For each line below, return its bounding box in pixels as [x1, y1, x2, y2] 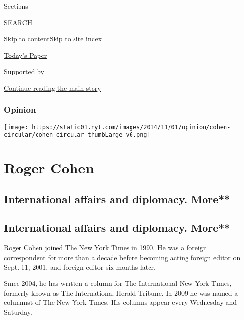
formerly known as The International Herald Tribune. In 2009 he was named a [4, 287, 238, 298]
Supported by [4, 66, 44, 76]
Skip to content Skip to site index [4, 34, 102, 44]
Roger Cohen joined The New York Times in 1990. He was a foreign [4, 243, 207, 253]
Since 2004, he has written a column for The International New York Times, [4, 278, 232, 288]
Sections [4, 1, 28, 11]
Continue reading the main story [4, 82, 101, 93]
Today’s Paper [4, 50, 47, 60]
